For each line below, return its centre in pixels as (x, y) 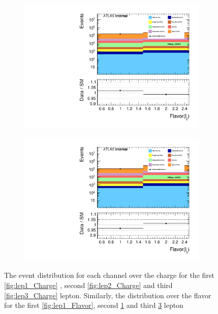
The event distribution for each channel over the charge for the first (109, 275)
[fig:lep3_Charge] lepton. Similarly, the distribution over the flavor (108, 295)
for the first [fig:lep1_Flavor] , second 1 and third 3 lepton (94, 305)
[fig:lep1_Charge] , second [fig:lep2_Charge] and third (88, 285)
